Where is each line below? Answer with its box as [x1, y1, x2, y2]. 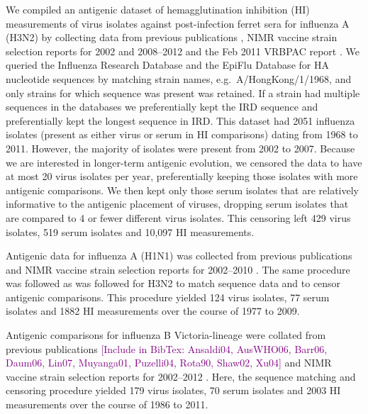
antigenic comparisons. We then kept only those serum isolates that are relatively [6, 182, 359, 197]
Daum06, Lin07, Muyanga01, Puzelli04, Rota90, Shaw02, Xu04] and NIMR [6, 355, 332, 370]
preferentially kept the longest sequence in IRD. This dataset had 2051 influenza [6, 113, 355, 128]
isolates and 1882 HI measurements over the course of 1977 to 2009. [6, 303, 300, 318]
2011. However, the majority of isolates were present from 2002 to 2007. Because [6, 140, 355, 155]
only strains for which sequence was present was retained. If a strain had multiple [6, 85, 360, 100]
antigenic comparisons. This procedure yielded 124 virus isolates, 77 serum [6, 289, 330, 304]
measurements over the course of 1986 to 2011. [6, 397, 208, 412]
